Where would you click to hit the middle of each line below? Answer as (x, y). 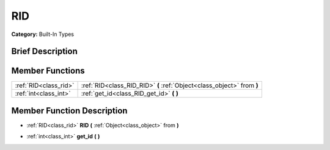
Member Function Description (69, 111)
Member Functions (48, 71)
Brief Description (44, 52)
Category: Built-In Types (43, 34)
